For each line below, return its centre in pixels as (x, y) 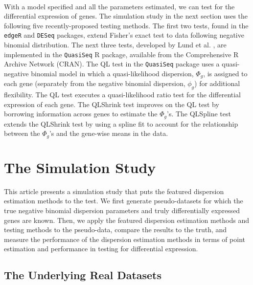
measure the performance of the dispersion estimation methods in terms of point (125, 239)
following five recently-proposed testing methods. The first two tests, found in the (126, 25)
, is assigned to (225, 73)
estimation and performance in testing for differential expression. (101, 249)
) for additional (217, 83)
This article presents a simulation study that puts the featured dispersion (114, 191)
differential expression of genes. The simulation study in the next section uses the (126, 16)
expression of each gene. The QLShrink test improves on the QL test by (112, 104)
